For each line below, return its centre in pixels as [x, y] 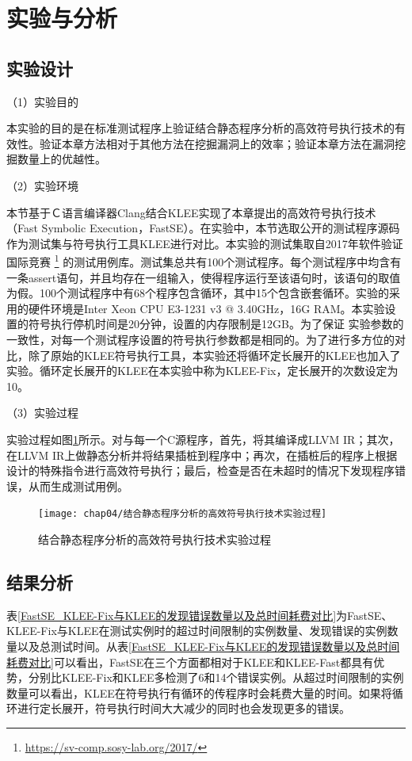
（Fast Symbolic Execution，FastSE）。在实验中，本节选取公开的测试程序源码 [203, 228]
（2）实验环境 [42, 185]
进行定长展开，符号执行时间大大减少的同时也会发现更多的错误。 [183, 708]
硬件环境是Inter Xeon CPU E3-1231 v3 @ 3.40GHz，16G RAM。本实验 [206, 308]
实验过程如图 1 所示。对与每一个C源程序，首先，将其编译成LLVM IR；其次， [203, 439]
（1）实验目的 [42, 101]
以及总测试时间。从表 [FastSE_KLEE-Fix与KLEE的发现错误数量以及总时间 [208, 646]
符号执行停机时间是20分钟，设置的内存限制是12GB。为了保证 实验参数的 [216, 324]
